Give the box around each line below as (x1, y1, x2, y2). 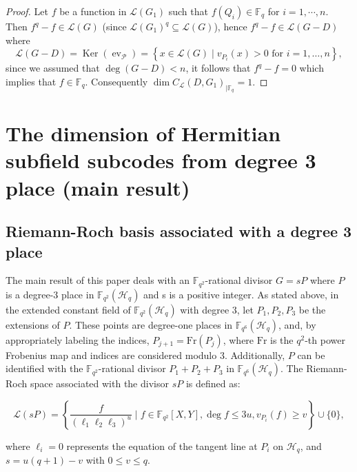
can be (297, 347, 325, 362)
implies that (6, 74, 57, 88)
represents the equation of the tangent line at (66, 438, 258, 453)
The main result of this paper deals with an (6, 273, 190, 287)
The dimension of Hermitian (6, 119, 281, 147)
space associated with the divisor (30, 376, 169, 391)
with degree (180, 302, 229, 316)
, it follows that (185, 61, 251, 75)
